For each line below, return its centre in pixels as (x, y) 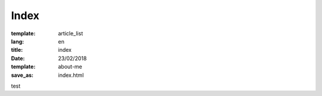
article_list (71, 33)
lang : (18, 41)
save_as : (22, 75)
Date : (18, 58)
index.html (71, 75)
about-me (70, 67)
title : (17, 50)
